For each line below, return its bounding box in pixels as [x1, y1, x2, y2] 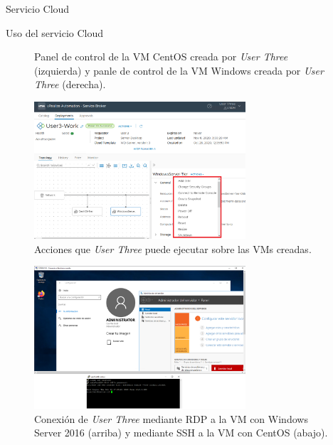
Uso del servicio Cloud [6, 25, 104, 40]
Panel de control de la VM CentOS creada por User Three [34, 49, 288, 64]
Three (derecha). [34, 77, 106, 92]
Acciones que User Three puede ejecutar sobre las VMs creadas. [34, 241, 312, 256]
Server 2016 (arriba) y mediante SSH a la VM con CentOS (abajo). [34, 425, 328, 440]
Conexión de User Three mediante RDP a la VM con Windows [34, 411, 308, 426]
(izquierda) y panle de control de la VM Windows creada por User [34, 63, 324, 77]
